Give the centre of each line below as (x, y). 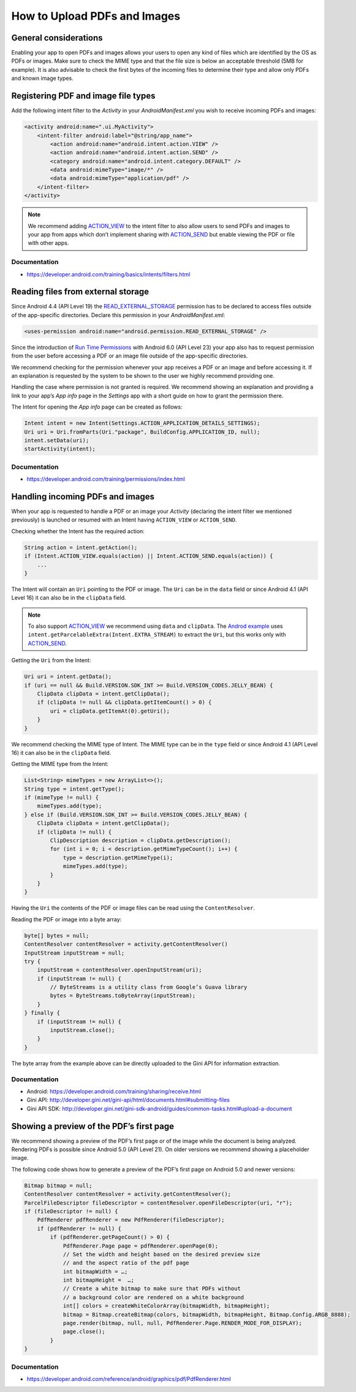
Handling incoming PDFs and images (83, 497)
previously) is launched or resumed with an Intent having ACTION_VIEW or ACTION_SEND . (124, 520)
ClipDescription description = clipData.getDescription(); (141, 841)
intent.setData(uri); (57, 440)
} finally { (42, 1013)
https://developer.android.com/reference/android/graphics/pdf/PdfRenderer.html (129, 1378)
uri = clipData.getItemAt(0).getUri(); (110, 711)
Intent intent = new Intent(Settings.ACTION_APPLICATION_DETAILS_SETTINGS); (142, 423)
